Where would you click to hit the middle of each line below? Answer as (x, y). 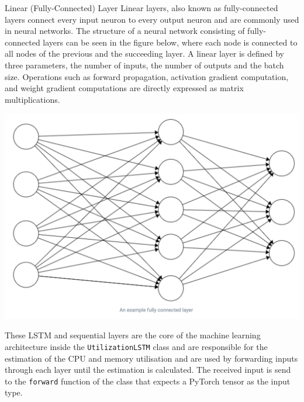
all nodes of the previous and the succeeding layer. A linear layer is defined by (145, 53)
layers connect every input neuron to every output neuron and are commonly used (152, 19)
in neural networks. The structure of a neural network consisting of (125, 31)
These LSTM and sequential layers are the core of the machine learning (133, 335)
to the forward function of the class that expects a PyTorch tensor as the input (148, 381)
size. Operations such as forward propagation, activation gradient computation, (147, 76)
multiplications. (32, 99)
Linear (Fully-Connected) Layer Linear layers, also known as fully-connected (141, 8)
